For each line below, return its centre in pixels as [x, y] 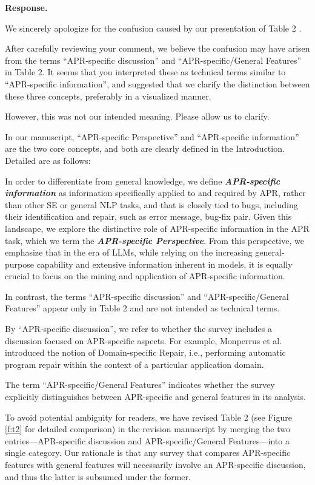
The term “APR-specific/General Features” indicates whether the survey [140, 385]
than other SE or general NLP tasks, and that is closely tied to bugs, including [151, 204]
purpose [19, 264]
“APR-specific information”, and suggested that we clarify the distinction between [157, 83]
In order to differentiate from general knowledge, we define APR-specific [143, 181]
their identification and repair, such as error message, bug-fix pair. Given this [148, 216]
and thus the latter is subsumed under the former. [98, 476]
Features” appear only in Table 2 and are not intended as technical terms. [142, 308]
